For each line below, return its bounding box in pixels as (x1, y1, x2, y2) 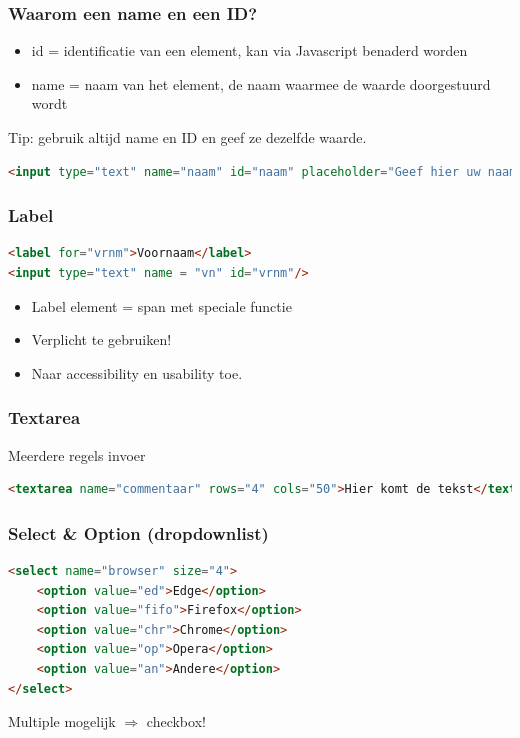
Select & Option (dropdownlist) (8, 520, 269, 545)
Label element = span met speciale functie (31, 295, 292, 316)
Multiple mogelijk (8, 711, 116, 732)
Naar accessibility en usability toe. (31, 362, 243, 383)
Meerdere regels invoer (8, 444, 146, 465)
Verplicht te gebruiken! (31, 329, 172, 350)
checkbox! (146, 711, 206, 732)
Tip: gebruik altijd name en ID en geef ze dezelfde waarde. (8, 127, 367, 147)
